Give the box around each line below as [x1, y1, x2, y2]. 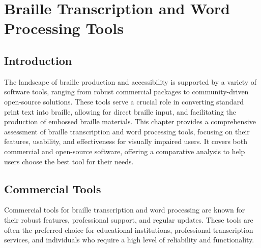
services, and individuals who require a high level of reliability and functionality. [4, 234, 254, 245]
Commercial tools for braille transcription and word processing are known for [4, 204, 245, 215]
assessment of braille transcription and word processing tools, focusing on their [4, 126, 250, 136]
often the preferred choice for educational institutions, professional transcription [4, 224, 253, 235]
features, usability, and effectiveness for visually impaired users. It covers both [4, 136, 247, 147]
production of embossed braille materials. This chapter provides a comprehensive [4, 116, 256, 127]
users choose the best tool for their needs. [4, 156, 134, 166]
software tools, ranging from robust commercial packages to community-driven [4, 86, 249, 97]
